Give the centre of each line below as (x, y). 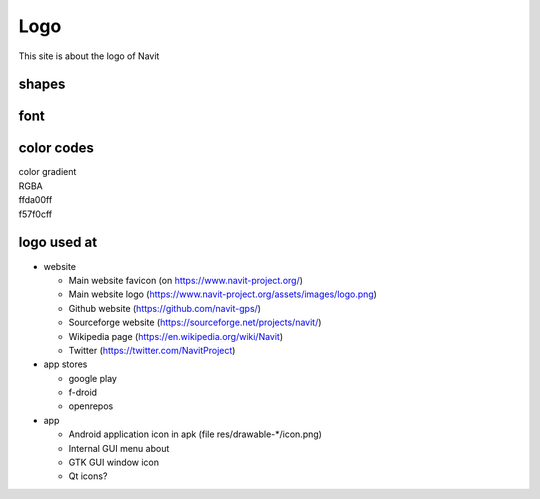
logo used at (58, 242)
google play (92, 378)
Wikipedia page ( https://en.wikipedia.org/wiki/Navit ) (176, 336)
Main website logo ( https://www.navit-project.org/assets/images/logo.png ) (222, 294)
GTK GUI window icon (114, 462)
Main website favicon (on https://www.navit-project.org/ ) (186, 280)
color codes (56, 148)
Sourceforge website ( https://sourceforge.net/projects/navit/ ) (195, 322)
